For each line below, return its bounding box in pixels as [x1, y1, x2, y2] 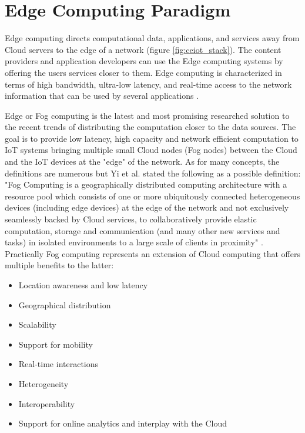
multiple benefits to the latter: [5, 259, 114, 271]
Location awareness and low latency [18, 279, 148, 291]
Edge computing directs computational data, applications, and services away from [5, 32, 300, 44]
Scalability [18, 318, 56, 331]
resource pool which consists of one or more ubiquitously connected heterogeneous [5, 189, 300, 202]
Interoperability [18, 397, 75, 409]
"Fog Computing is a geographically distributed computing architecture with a [5, 178, 287, 191]
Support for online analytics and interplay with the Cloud [18, 417, 227, 429]
